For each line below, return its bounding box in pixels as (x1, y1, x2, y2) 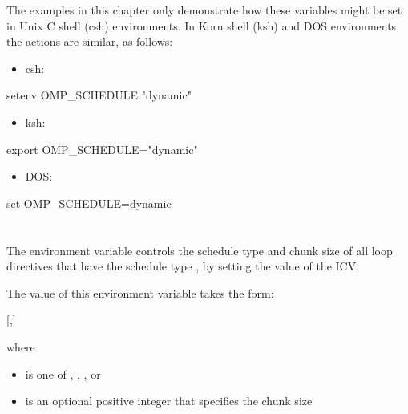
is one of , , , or (25, 365, 101, 382)
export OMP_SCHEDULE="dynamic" (6, 140, 198, 157)
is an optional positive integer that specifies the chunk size (25, 392, 313, 409)
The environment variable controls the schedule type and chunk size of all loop (6, 241, 393, 258)
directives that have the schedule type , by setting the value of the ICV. (6, 258, 360, 274)
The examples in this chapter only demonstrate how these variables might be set (6, 2, 402, 18)
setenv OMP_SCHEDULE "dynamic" (6, 87, 192, 103)
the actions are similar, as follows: (6, 33, 173, 50)
